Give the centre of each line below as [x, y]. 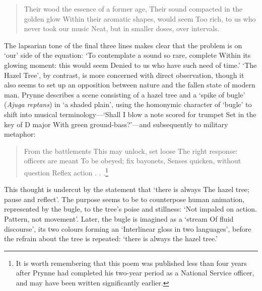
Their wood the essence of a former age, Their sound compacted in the [133, 9]
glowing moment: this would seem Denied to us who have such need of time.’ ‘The [130, 65]
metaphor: [20, 134]
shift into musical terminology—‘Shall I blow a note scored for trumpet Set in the [130, 114]
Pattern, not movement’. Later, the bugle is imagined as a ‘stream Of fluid [119, 218]
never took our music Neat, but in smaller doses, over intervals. [122, 28]
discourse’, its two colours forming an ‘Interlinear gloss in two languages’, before [128, 228]
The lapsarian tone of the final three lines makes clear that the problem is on [123, 45]
